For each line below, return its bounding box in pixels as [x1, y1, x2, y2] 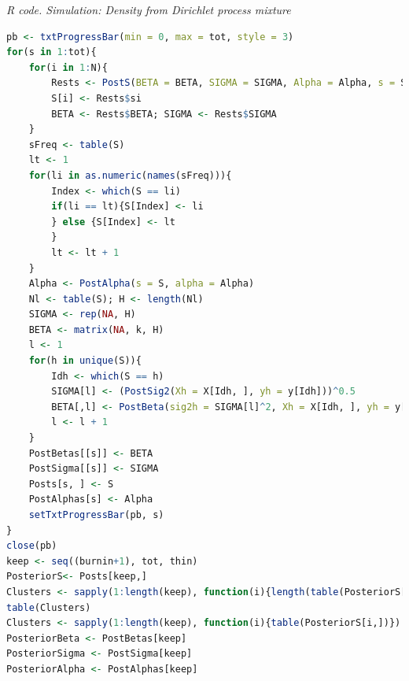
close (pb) [6, 540, 57, 552]
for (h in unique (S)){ [28, 355, 142, 367]
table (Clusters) [6, 601, 91, 613]
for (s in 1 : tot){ [6, 46, 97, 58]
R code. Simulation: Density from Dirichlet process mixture [6, 2, 291, 17]
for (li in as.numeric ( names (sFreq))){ [28, 169, 232, 181]
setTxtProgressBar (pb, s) [28, 509, 164, 520]
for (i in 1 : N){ [28, 61, 108, 73]
